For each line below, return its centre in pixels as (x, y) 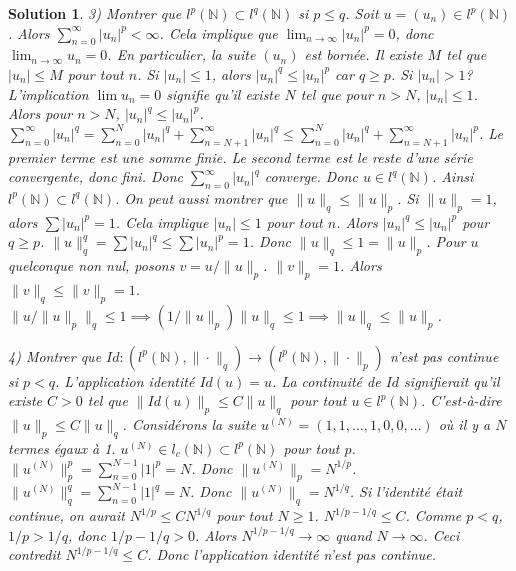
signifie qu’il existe (223, 93)
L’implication (48, 93)
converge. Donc (311, 176)
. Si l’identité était (406, 491)
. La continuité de (326, 380)
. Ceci (441, 534)
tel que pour (336, 93)
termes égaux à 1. (62, 447)
